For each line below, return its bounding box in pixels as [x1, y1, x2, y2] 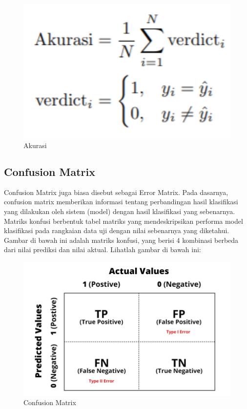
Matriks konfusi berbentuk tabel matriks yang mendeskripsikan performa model [4, 215, 243, 226]
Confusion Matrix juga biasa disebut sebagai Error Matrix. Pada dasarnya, [4, 187, 228, 197]
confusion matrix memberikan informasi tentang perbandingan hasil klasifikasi [4, 196, 238, 207]
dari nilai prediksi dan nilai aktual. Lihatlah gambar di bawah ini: [4, 244, 201, 255]
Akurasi [23, 140, 47, 151]
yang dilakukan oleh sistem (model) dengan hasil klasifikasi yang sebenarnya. [4, 206, 235, 216]
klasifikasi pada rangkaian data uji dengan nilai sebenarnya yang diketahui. [4, 225, 229, 236]
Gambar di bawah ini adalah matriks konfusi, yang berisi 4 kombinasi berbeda [4, 235, 239, 245]
